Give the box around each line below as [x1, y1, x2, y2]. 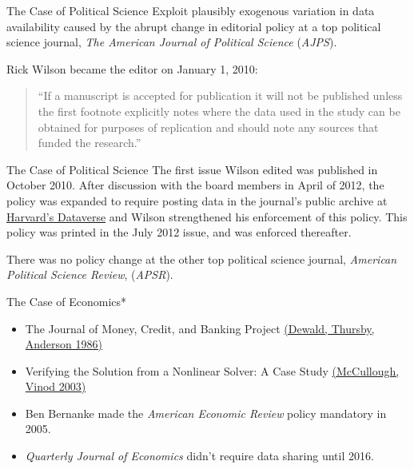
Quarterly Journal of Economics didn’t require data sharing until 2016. [25, 447, 374, 464]
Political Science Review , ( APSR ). [6, 266, 173, 283]
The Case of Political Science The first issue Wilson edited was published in [6, 161, 378, 177]
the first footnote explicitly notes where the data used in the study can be [38, 102, 400, 119]
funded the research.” [38, 134, 141, 151]
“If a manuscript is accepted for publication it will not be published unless [38, 87, 403, 104]
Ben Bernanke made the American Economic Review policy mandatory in [25, 404, 387, 421]
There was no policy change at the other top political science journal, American [6, 250, 397, 267]
